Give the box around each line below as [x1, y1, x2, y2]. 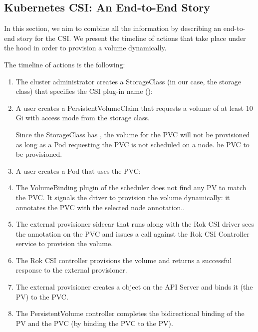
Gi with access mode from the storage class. [15, 112, 150, 123]
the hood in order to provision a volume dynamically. [4, 42, 167, 53]
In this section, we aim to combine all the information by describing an [4, 23, 222, 33]
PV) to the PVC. [15, 291, 68, 302]
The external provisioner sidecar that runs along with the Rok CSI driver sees [15, 219, 255, 229]
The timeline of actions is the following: [4, 59, 125, 69]
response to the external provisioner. [15, 265, 127, 275]
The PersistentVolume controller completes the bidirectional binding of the [15, 308, 245, 319]
